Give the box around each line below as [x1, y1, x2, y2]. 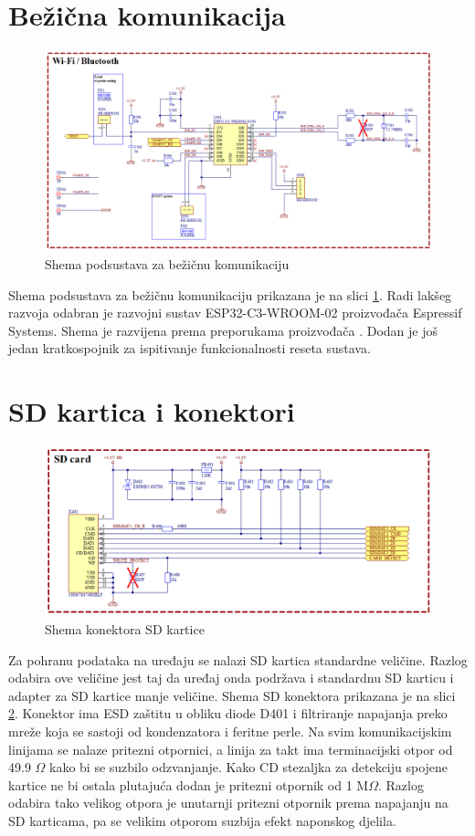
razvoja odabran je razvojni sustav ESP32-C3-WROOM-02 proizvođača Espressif [8, 303, 462, 322]
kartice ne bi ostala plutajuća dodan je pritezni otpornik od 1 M [8, 775, 369, 794]
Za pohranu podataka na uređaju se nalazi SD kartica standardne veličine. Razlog [8, 650, 468, 669]
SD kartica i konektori [8, 392, 295, 430]
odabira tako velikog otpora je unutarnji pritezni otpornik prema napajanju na [8, 793, 449, 812]
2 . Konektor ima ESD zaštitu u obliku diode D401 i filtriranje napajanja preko [8, 704, 448, 723]
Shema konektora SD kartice [45, 620, 205, 639]
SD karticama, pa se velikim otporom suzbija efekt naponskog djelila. [8, 810, 396, 830]
